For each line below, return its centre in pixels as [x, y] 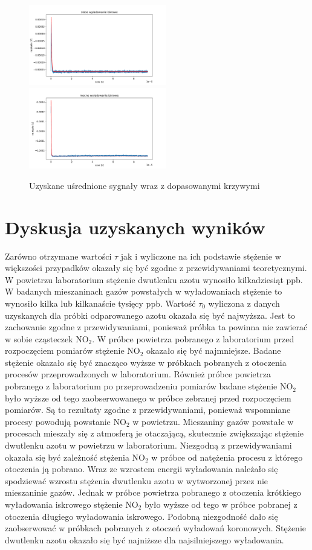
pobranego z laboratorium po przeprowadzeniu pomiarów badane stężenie [141, 386]
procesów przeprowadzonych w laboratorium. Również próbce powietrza [138, 374]
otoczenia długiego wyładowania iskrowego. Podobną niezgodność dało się [141, 516]
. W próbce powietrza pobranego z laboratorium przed [193, 338]
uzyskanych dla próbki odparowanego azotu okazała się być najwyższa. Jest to [150, 315]
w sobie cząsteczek [39, 338]
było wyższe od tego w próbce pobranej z [221, 504]
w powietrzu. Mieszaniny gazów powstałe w [213, 421]
